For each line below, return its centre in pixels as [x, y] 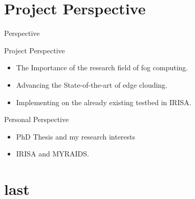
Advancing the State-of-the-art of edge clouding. [92, 84]
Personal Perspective [37, 119]
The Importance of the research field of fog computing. [102, 67]
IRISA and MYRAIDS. [52, 154]
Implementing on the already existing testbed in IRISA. [104, 102]
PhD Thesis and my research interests [76, 136]
